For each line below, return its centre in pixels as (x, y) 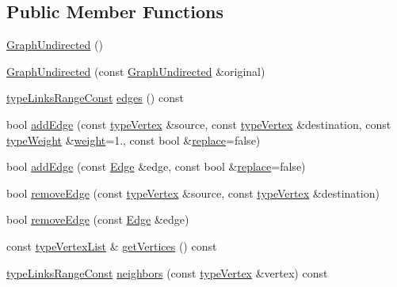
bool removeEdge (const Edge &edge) (98, 219)
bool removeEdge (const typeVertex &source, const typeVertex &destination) (193, 193)
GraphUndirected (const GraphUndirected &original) (136, 71)
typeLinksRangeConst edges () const (95, 98)
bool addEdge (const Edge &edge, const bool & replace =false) (156, 166)
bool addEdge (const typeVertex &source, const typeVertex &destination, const (199, 124)
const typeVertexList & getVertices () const (112, 245)
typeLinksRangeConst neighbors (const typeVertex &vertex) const (167, 272)
